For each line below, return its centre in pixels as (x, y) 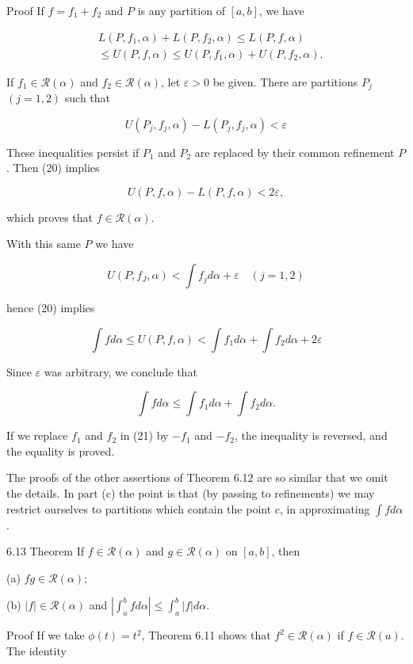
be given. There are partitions (285, 81)
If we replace (37, 435)
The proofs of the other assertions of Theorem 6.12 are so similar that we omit (197, 477)
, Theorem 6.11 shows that (206, 635)
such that (88, 98)
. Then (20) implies (53, 168)
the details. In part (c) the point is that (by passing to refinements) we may (191, 493)
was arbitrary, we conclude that (120, 371)
